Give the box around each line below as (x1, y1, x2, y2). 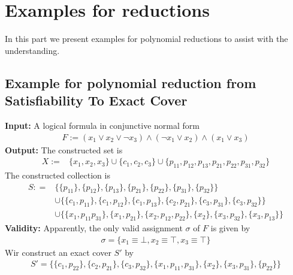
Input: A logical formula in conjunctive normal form (5, 119, 200, 131)
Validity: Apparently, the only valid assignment (5, 222, 183, 234)
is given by (210, 222, 250, 234)
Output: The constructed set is (5, 143, 123, 156)
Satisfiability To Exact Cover (5, 91, 188, 110)
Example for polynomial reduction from (5, 73, 256, 92)
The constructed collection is (5, 168, 110, 181)
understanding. (5, 44, 60, 56)
